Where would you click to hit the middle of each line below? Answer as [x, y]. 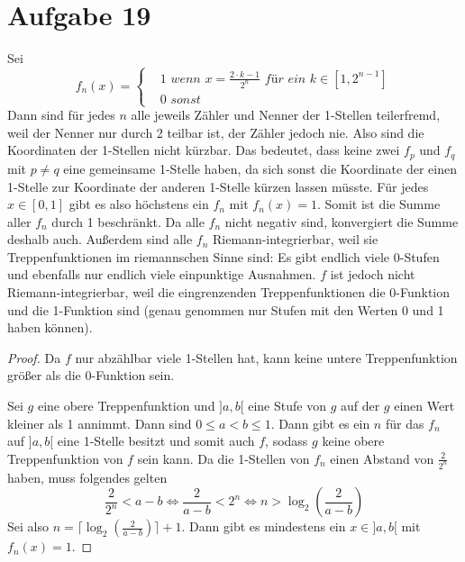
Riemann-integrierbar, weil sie [296, 239]
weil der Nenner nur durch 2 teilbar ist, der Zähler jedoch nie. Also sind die [216, 132]
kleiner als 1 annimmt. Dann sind [100, 423]
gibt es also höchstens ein [139, 204]
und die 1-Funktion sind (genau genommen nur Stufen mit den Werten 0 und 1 [226, 309]
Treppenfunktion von [65, 458]
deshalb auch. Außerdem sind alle [100, 239]
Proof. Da [34, 357]
